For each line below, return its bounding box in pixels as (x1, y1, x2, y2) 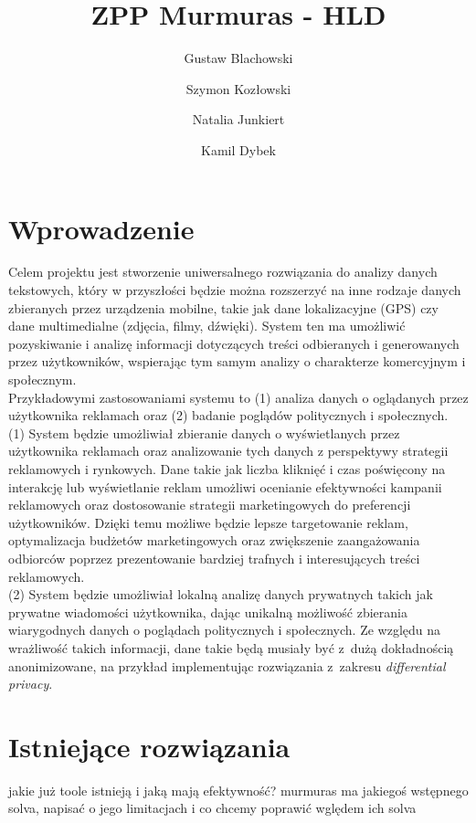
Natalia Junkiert (192, 110, 285, 129)
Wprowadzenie (8, 209, 195, 247)
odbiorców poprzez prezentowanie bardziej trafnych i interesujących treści (8, 548, 420, 567)
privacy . (8, 674, 53, 693)
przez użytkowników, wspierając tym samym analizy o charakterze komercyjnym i (8, 352, 466, 371)
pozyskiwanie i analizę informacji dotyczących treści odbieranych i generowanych (8, 333, 460, 353)
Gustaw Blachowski (184, 48, 293, 68)
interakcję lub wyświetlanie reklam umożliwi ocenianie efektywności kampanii (8, 477, 442, 496)
